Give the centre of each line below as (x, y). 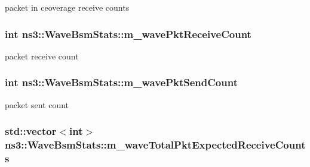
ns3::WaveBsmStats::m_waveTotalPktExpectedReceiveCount (155, 145)
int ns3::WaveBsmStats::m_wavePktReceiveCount (128, 34)
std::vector (31, 131)
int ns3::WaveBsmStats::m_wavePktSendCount (121, 82)
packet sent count (37, 104)
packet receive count (42, 56)
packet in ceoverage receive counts (67, 7)
